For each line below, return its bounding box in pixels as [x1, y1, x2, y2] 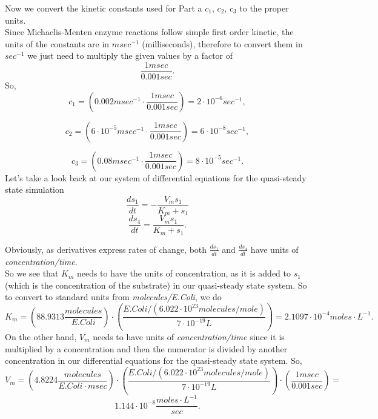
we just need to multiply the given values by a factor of [27, 49, 233, 62]
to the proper [239, 2, 289, 14]
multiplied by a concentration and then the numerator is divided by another [5, 342, 288, 355]
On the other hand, [5, 330, 77, 343]
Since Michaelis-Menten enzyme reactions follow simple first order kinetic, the [5, 25, 294, 38]
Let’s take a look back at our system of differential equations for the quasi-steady [5, 171, 307, 184]
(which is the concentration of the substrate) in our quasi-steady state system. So [5, 278, 307, 291]
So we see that [5, 267, 59, 280]
